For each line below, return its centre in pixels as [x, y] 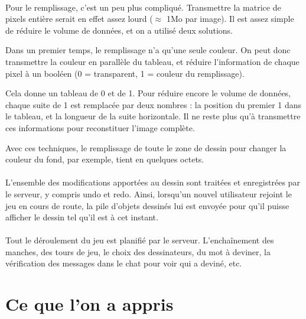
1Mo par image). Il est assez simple [230, 19]
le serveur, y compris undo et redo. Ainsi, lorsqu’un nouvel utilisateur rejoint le [149, 193]
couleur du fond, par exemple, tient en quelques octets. [105, 159]
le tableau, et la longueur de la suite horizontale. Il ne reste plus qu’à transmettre [153, 116]
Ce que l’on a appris [89, 304]
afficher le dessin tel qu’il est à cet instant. [82, 217]
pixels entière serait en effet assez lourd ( [79, 19]
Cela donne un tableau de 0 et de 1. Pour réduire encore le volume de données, [148, 93]
